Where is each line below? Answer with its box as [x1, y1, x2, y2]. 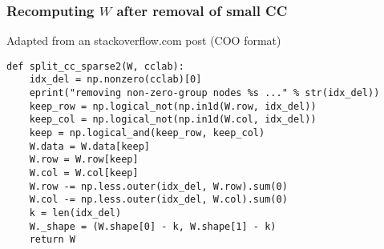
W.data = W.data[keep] [29, 140, 150, 152]
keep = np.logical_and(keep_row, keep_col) [29, 127, 265, 139]
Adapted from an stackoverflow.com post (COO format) [6, 32, 281, 49]
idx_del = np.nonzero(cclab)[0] [29, 74, 202, 86]
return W [29, 234, 75, 246]
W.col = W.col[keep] [29, 167, 139, 179]
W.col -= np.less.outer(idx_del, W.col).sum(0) [29, 194, 288, 206]
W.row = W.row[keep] [29, 154, 139, 166]
